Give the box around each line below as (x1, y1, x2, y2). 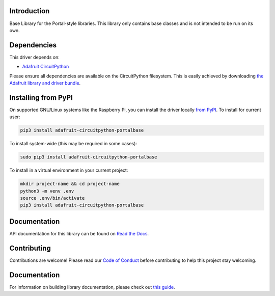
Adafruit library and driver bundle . (9, 79, 81, 86)
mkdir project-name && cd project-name (20, 181, 120, 187)
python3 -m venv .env (20, 188, 74, 194)
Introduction (9, 7, 50, 15)
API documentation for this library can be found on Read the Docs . (9, 230, 149, 236)
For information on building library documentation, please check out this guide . (9, 284, 175, 290)
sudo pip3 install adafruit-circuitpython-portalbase (20, 154, 157, 160)
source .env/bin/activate (20, 195, 85, 201)
